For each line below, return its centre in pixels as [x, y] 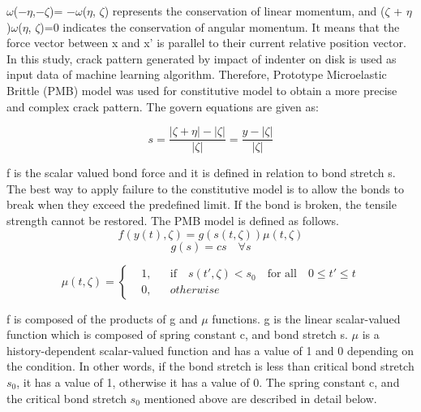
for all [282, 274]
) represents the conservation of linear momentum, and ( [245, 11]
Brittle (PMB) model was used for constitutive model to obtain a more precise [202, 90]
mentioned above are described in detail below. [260, 398]
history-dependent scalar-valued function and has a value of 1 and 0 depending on [210, 350]
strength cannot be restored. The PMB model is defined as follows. [173, 220]
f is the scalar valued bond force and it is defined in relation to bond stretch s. [201, 173]
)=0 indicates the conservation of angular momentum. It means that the [220, 26]
